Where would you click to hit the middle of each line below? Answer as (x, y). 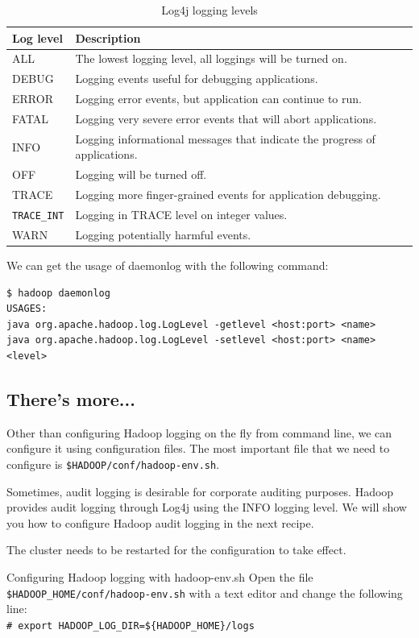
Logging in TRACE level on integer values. (181, 214)
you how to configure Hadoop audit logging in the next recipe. (160, 522)
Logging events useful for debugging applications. (197, 79)
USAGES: (27, 309)
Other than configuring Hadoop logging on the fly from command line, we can (199, 432)
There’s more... (71, 398)
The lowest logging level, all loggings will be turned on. (211, 58)
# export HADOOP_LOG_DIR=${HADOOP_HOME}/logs (131, 626)
